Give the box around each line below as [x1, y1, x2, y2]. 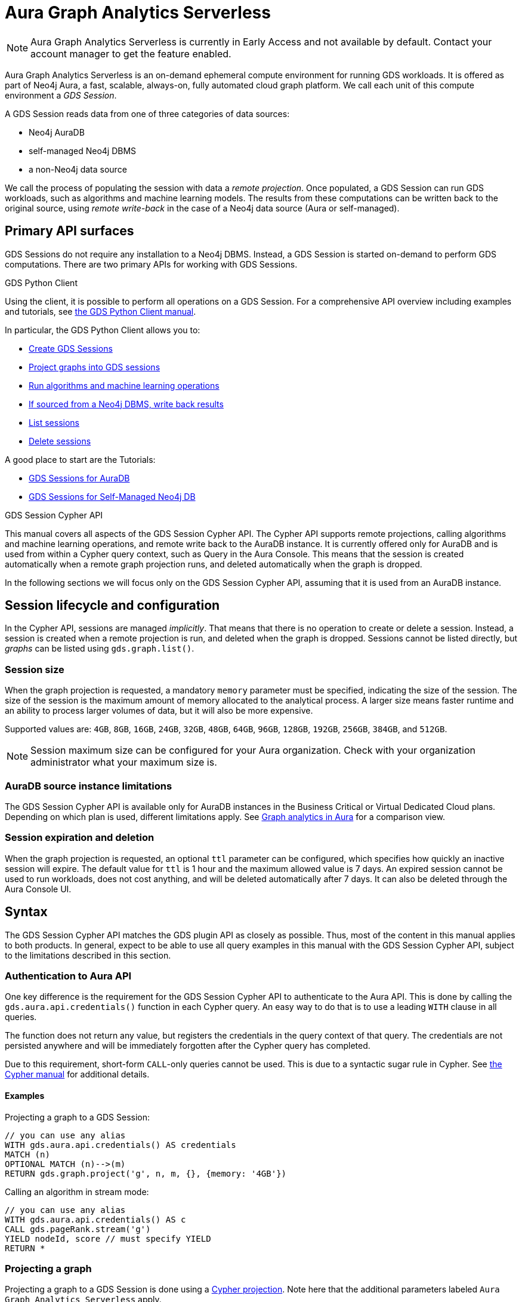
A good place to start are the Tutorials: [5, 454, 156, 465]
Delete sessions [29, 435, 91, 446]
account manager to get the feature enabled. [30, 47, 231, 60]
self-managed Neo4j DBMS [29, 145, 137, 156]
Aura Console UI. [5, 883, 72, 894]
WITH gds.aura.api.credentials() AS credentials [5, 1140, 236, 1150]
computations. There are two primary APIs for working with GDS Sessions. [5, 259, 298, 269]
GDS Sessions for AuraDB [29, 472, 130, 483]
